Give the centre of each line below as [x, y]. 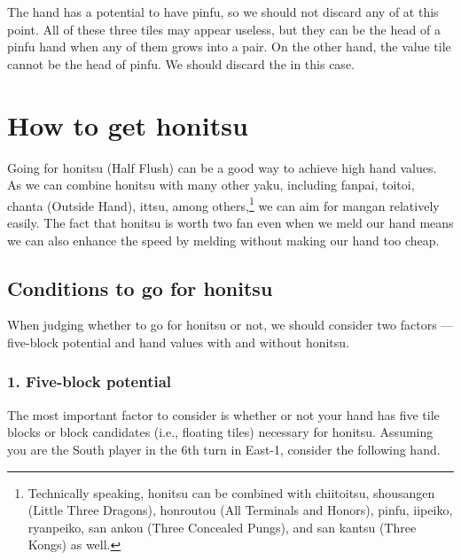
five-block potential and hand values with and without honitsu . [179, 342]
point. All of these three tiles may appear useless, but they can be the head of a [224, 29]
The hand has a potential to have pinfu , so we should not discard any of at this [223, 12]
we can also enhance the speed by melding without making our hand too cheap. [223, 240]
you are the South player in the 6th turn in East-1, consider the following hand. [224, 449]
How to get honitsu [128, 124]
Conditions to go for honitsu [140, 288]
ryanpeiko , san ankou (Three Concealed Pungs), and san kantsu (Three [222, 527]
